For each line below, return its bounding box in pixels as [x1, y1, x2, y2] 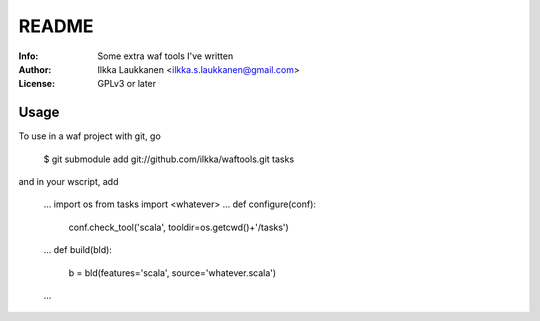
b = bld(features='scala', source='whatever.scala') [68, 266, 277, 279]
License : [18, 78, 55, 90]
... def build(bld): [43, 244, 112, 256]
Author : [18, 63, 52, 75]
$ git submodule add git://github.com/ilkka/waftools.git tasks [43, 153, 295, 165]
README [18, 15, 94, 37]
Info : [18, 50, 39, 62]
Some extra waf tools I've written [97, 50, 234, 62]
